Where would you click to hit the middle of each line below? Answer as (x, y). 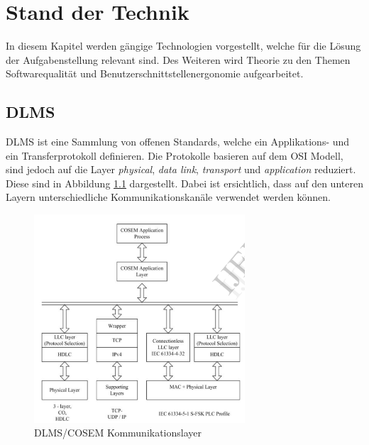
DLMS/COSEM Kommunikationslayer (118, 433)
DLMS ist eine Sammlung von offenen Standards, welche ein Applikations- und (178, 142)
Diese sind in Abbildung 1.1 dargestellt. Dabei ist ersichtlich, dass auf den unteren (184, 183)
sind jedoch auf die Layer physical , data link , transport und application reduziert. (181, 169)
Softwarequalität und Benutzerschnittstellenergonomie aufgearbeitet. (155, 73)
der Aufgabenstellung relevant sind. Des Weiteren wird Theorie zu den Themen (178, 59)
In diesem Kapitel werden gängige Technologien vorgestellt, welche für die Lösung (183, 46)
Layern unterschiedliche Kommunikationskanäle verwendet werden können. (168, 197)
